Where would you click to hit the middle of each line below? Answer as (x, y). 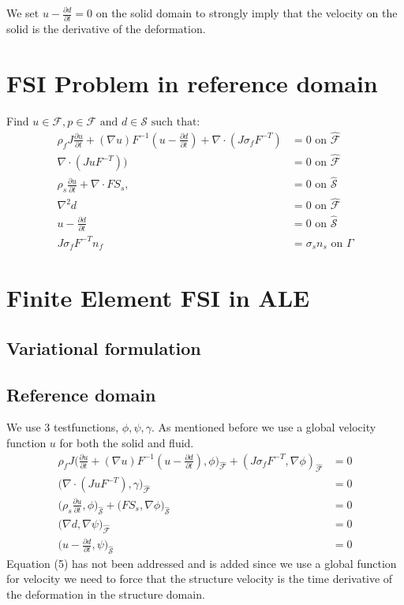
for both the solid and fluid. (127, 442)
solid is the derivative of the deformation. (106, 29)
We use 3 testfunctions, (63, 427)
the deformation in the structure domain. (106, 594)
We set (23, 13)
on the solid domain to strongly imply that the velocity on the (247, 13)
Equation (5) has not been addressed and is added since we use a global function (202, 563)
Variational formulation (104, 347)
